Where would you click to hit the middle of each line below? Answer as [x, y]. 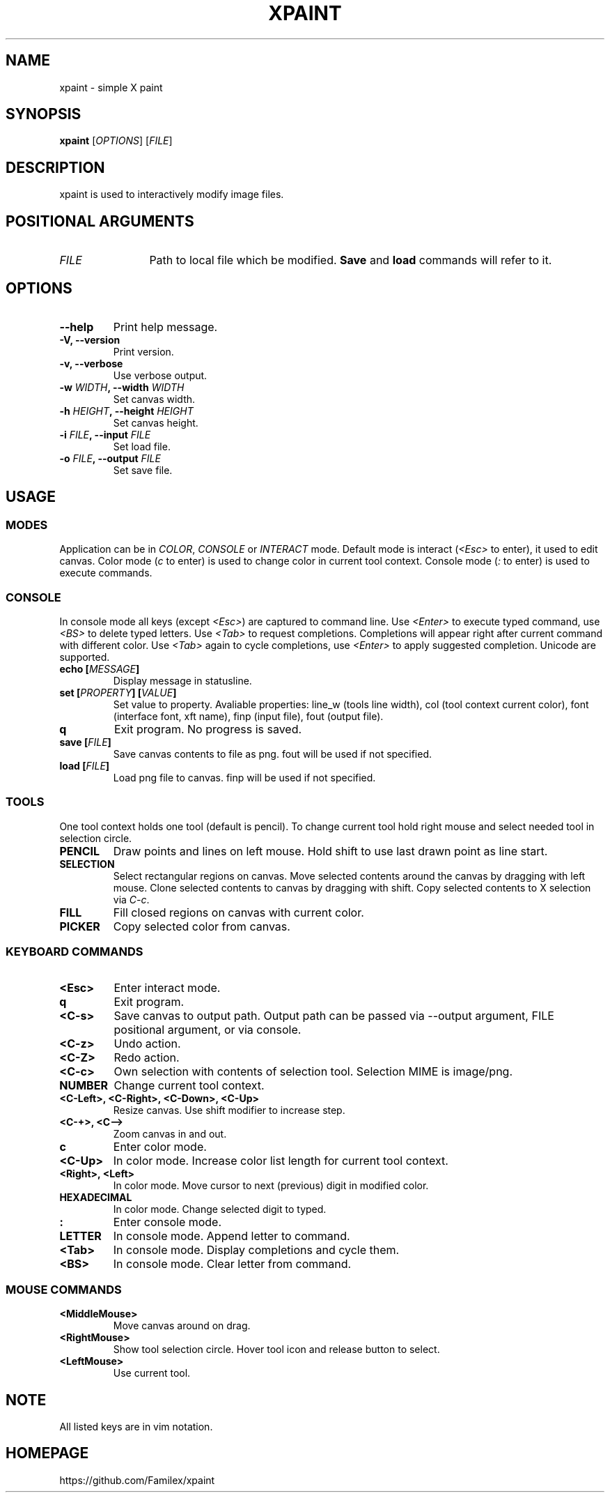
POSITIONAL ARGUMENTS [100, 221]
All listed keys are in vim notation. [136, 1427]
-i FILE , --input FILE [105, 434]
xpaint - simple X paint [111, 87]
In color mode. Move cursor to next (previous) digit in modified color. [271, 1186]
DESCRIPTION [55, 167]
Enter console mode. [167, 1222]
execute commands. [106, 573]
